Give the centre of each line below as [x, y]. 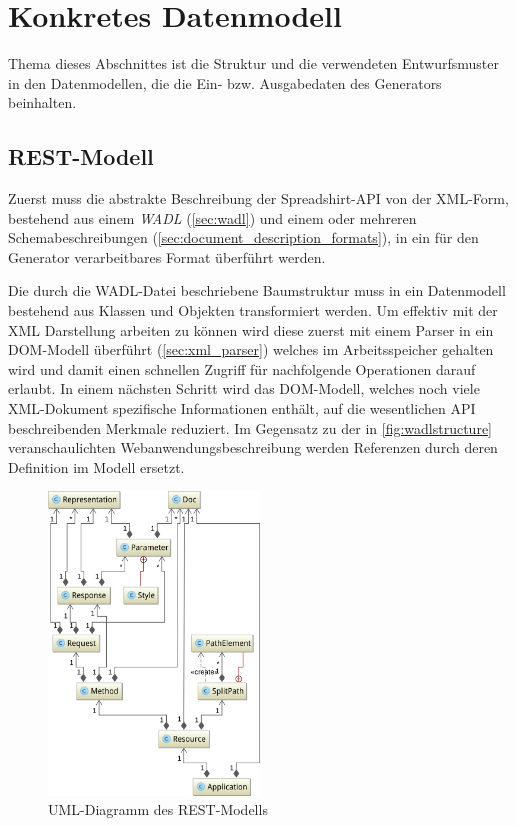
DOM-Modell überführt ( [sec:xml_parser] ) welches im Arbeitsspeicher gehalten [251, 349]
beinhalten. [42, 102]
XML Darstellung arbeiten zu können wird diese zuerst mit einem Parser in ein [251, 329]
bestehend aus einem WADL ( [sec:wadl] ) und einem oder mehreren [212, 217]
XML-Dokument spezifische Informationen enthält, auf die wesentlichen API [242, 408]
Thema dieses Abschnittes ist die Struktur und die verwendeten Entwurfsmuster [253, 63]
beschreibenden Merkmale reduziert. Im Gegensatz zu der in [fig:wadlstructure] [250, 427]
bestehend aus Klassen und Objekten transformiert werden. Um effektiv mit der [253, 310]
